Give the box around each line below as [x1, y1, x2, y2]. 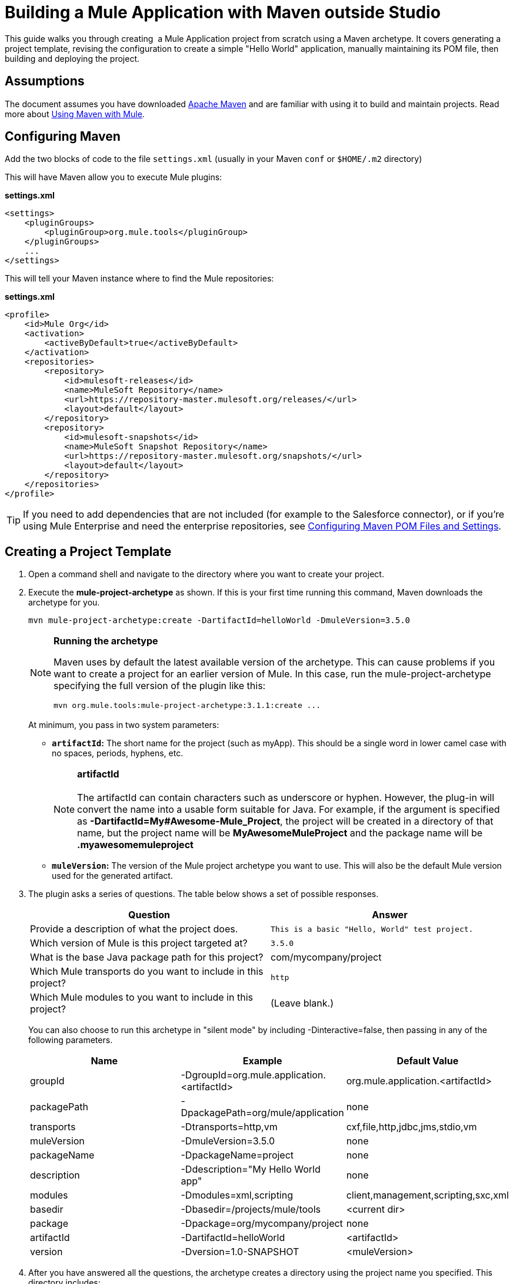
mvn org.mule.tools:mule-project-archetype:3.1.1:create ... [54, 701, 321, 710]
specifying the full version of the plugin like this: [54, 680, 266, 692]
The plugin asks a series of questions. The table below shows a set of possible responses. [28, 889, 379, 899]
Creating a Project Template [5, 544, 172, 559]
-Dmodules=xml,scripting [181, 1189, 293, 1202]
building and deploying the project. [5, 53, 140, 64]
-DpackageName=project [181, 1149, 294, 1161]
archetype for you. [28, 597, 100, 608]
